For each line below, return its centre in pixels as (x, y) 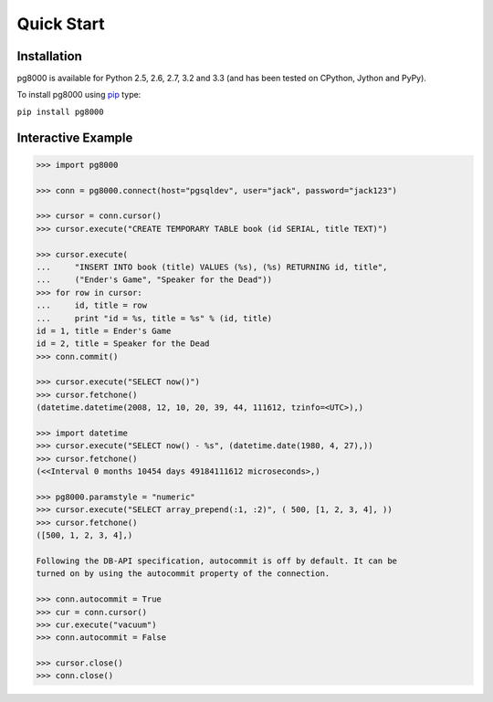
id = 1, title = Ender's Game (104, 330)
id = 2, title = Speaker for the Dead (123, 344)
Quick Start (61, 24)
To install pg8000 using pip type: (79, 95)
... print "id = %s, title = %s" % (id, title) (154, 318)
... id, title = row (92, 305)
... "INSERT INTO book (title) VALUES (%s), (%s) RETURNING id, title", (212, 267)
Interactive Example (75, 137)
